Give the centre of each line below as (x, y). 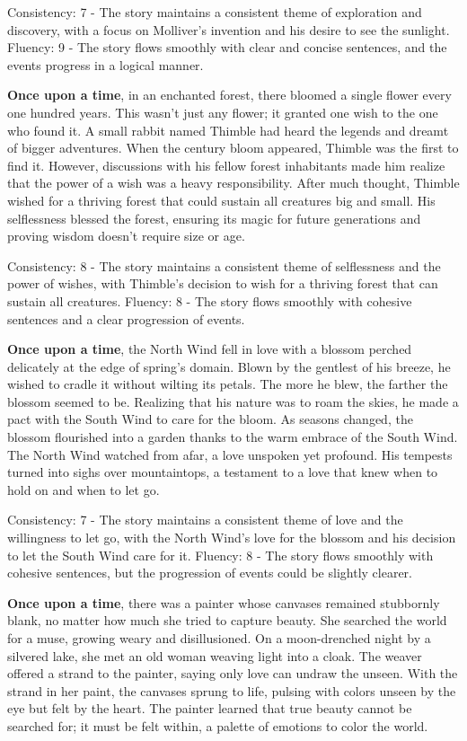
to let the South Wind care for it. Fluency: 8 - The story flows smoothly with (220, 555)
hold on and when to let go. (84, 489)
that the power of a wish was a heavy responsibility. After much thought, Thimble (233, 183)
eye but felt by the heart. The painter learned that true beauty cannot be (210, 708)
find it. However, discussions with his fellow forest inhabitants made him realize (226, 165)
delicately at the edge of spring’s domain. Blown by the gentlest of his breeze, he (229, 366)
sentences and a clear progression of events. (126, 318)
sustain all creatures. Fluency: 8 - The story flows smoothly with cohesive (210, 300)
